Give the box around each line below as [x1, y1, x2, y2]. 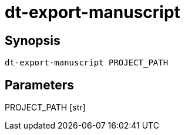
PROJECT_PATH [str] [5, 102, 86, 113]
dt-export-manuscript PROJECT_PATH [5, 58, 169, 68]
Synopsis [5, 33, 60, 48]
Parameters [5, 77, 74, 92]
